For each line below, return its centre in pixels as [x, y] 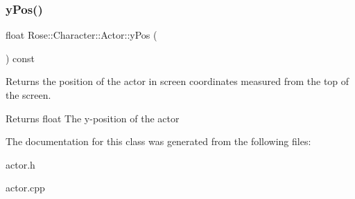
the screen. [28, 95]
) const [20, 58]
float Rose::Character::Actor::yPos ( [81, 35]
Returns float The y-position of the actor [93, 118]
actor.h [20, 164]
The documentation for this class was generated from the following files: [158, 141]
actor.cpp [25, 188]
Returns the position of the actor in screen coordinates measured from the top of [177, 81]
